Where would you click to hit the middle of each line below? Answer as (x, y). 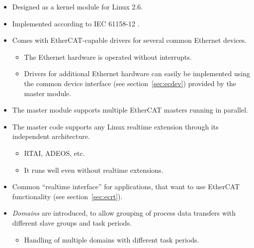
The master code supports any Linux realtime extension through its (115, 126)
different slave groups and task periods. (72, 222)
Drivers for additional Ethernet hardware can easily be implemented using (137, 73)
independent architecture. (51, 136)
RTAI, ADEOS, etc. (54, 153)
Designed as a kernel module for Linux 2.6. (78, 6)
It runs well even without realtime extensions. (94, 170)
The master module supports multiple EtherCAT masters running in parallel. (130, 110)
